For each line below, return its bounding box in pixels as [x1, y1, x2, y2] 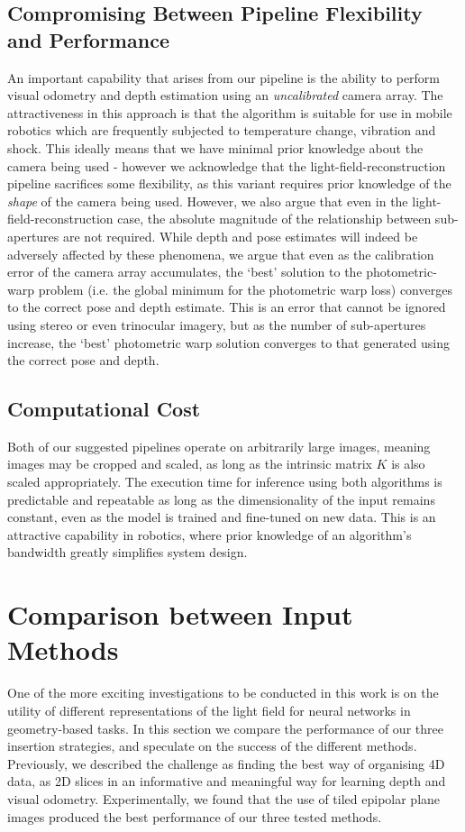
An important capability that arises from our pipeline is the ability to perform [7, 68, 441, 87]
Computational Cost [7, 395, 201, 423]
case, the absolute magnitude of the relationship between [117, 209, 432, 228]
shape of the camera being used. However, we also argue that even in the [7, 191, 408, 210]
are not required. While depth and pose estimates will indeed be [62, 226, 418, 245]
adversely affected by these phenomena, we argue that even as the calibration [7, 244, 434, 263]
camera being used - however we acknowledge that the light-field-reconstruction [7, 156, 446, 175]
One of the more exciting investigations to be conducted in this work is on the [7, 683, 439, 702]
